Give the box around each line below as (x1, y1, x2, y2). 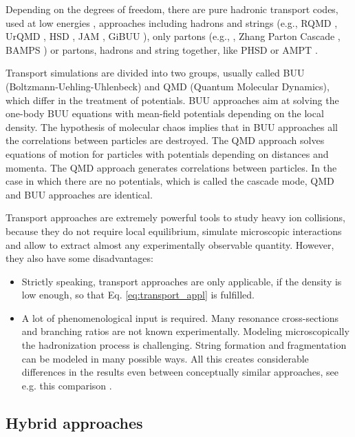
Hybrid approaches (6, 411, 143, 433)
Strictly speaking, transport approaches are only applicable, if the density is (21, 274, 342, 288)
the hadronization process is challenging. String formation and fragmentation (21, 338, 347, 352)
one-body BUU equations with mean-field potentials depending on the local (6, 106, 324, 121)
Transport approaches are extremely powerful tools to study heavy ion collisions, (6, 210, 345, 225)
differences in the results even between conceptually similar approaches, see (21, 365, 339, 379)
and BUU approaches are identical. (6, 187, 153, 201)
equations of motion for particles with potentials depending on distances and (6, 146, 329, 161)
